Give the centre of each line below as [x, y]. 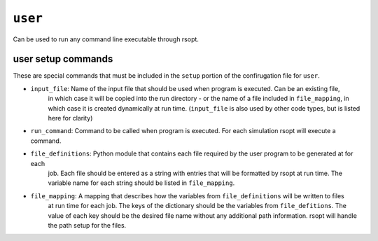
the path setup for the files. [87, 225]
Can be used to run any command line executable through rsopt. [106, 39]
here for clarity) [70, 118]
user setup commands [63, 59]
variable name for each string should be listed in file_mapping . [141, 183]
